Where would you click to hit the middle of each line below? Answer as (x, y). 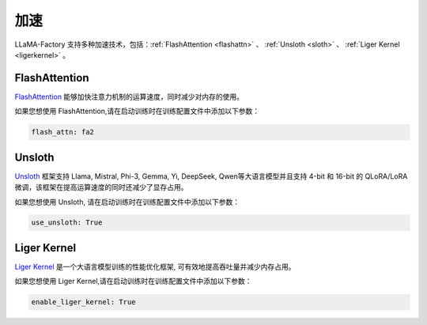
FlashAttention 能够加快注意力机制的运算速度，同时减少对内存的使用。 (129, 96)
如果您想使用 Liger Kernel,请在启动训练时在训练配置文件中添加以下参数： (133, 282)
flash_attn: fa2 (63, 132)
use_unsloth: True (67, 223)
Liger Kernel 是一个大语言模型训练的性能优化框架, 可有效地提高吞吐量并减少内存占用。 (155, 266)
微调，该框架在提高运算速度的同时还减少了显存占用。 (101, 187)
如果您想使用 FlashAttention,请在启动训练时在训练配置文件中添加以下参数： (137, 111)
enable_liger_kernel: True (83, 302)
